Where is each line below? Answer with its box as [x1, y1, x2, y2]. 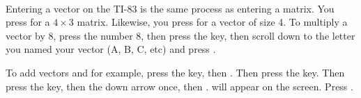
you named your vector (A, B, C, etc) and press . [6, 42, 216, 56]
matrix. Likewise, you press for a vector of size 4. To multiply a [77, 15, 348, 29]
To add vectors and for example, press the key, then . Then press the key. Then [6, 65, 345, 79]
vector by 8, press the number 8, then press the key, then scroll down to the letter [6, 28, 355, 42]
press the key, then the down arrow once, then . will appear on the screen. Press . [6, 79, 353, 93]
